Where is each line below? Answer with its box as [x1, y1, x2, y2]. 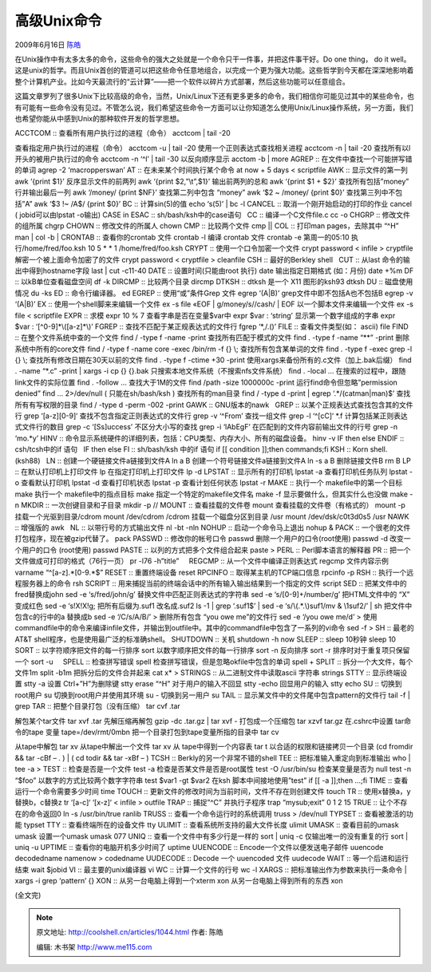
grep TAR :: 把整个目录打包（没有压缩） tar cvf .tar [14, 701, 181, 711]
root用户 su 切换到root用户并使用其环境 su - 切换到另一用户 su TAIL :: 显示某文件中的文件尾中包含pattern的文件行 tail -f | [14, 690, 410, 700]
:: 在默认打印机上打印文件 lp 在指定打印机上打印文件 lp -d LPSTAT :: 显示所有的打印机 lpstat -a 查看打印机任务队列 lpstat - [14, 467, 413, 476]
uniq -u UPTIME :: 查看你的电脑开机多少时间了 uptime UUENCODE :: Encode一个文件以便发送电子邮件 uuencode [14, 842, 384, 851]
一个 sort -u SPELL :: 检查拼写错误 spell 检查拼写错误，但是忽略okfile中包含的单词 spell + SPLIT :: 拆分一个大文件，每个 [14, 657, 413, 666]
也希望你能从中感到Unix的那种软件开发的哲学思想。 [14, 113, 184, 123]
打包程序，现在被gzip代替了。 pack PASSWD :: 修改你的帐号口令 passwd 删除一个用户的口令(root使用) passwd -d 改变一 [14, 534, 411, 543]
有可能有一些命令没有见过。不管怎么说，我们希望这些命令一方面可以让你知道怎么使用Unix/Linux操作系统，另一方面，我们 [14, 102, 414, 112]
